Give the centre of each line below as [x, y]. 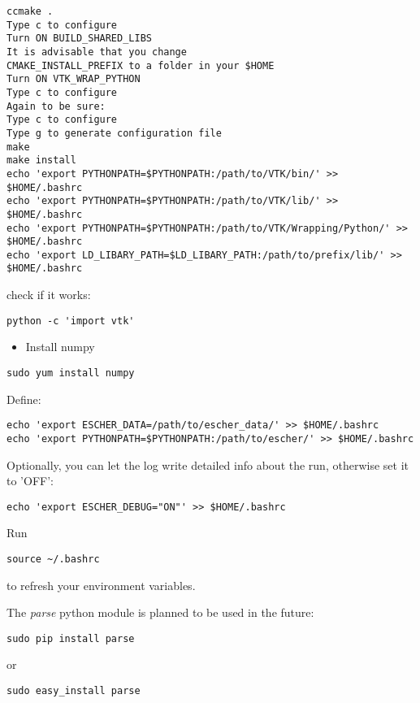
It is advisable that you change [97, 52]
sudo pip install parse [71, 638]
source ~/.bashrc [53, 559]
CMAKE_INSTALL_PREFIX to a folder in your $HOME [141, 65]
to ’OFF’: [30, 481]
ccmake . [30, 11]
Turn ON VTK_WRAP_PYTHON [74, 79]
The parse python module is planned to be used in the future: [160, 612]
